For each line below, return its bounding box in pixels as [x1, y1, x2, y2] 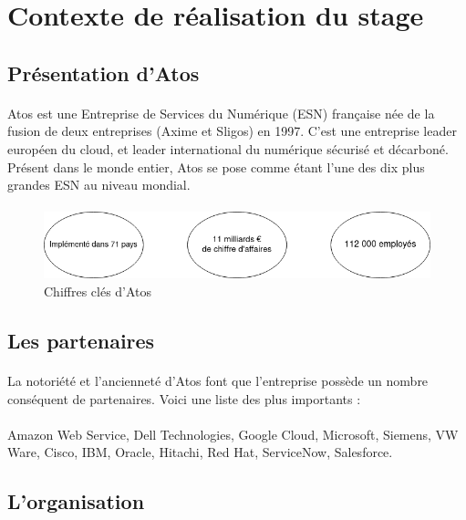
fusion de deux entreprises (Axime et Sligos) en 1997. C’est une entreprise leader [7, 121, 457, 140]
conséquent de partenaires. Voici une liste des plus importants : [7, 389, 361, 408]
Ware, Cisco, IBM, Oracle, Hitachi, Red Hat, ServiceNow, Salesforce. [7, 442, 393, 462]
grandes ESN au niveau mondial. [7, 175, 191, 194]
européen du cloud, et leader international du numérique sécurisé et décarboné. [7, 139, 449, 158]
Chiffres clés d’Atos [44, 282, 152, 301]
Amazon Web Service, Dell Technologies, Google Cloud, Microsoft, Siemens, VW [7, 424, 459, 443]
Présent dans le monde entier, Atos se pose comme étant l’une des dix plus [7, 157, 425, 176]
